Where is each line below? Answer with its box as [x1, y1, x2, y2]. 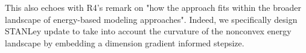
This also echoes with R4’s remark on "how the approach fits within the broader [5, 1, 301, 13]
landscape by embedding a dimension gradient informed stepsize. [5, 36, 244, 49]
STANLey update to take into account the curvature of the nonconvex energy [5, 25, 292, 37]
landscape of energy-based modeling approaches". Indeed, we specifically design [5, 13, 298, 25]
